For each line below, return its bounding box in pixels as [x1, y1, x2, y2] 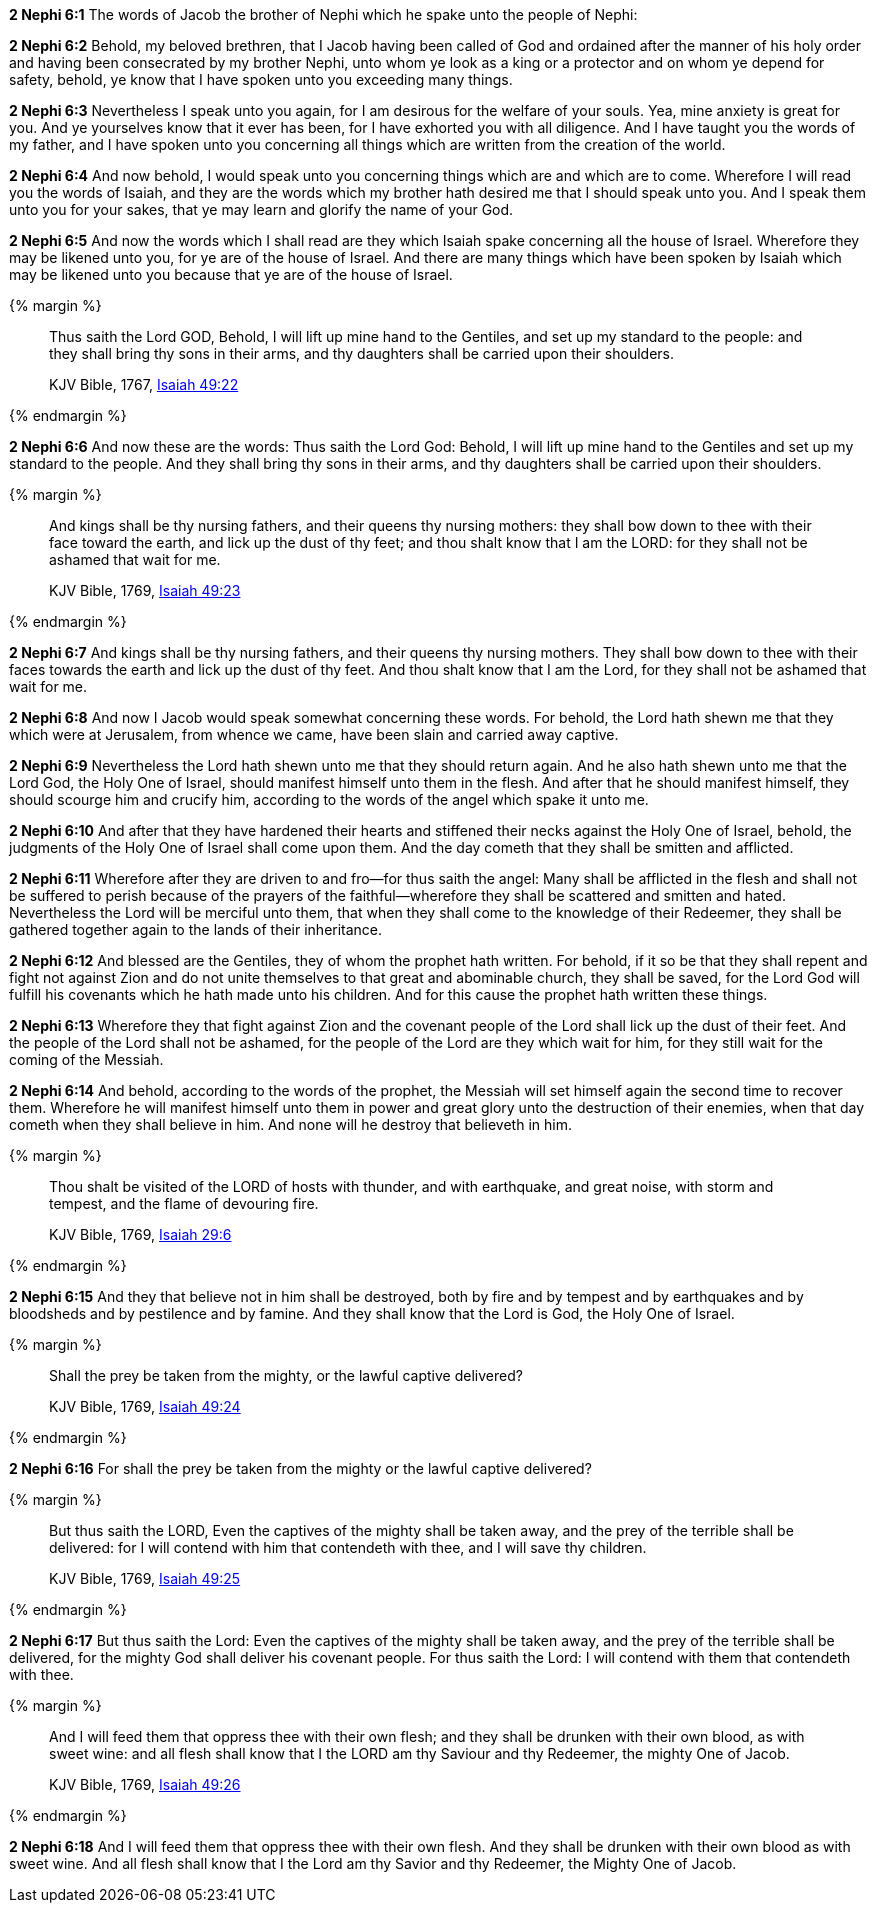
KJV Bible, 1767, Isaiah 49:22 [49, 376, 239, 393]
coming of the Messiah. [9, 1051, 164, 1068]
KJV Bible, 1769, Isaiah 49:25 [49, 1570, 241, 1587]
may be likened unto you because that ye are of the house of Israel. [9, 266, 453, 283]
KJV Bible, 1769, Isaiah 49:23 [49, 582, 241, 599]
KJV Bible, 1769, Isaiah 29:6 [49, 1226, 232, 1243]
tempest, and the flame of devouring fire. [49, 1195, 319, 1212]
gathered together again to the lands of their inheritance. [9, 921, 383, 938]
